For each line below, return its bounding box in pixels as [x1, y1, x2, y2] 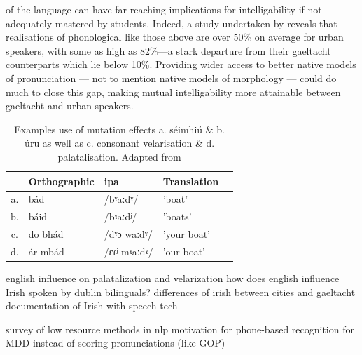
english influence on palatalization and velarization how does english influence [6, 271, 340, 285]
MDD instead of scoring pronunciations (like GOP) [6, 335, 225, 350]
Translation [162, 173, 219, 188]
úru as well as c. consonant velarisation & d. [25, 135, 215, 150]
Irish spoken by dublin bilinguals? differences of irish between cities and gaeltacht [6, 284, 356, 299]
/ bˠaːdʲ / [104, 209, 137, 224]
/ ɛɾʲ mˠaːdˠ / [104, 243, 153, 258]
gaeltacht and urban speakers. [6, 98, 134, 113]
